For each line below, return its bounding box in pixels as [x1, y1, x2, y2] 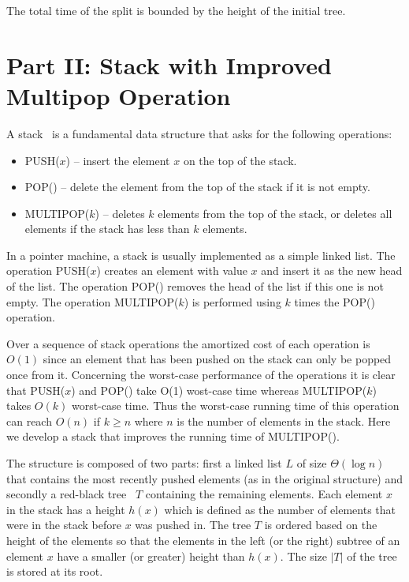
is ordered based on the [264, 516, 377, 533]
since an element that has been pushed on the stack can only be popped [43, 351, 392, 367]
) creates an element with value [96, 262, 247, 279]
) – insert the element [65, 152, 170, 168]
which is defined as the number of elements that [164, 501, 396, 517]
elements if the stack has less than [24, 220, 190, 237]
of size [296, 455, 327, 471]
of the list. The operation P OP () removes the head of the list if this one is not [6, 278, 384, 295]
